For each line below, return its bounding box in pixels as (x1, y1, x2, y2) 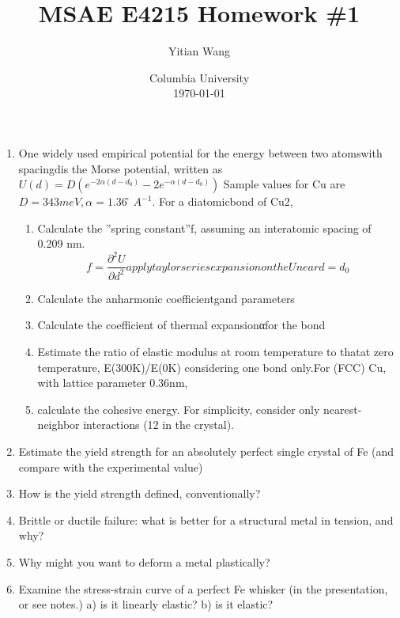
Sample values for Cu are (223, 176, 345, 192)
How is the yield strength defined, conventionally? (18, 485, 261, 502)
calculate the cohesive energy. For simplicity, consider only (37, 400, 320, 417)
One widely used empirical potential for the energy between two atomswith (18, 144, 383, 161)
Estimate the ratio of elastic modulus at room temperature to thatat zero (37, 343, 394, 359)
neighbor (37, 416, 80, 433)
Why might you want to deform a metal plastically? (18, 553, 270, 570)
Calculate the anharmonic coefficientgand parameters (37, 290, 295, 306)
